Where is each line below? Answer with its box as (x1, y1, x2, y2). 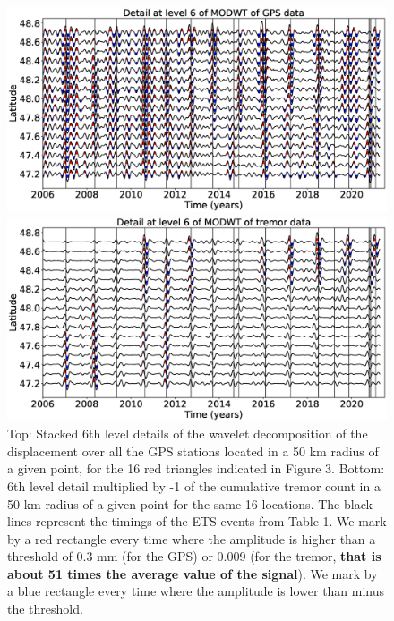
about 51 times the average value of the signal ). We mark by (7, 564, 378, 583)
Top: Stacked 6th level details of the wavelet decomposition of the (7, 424, 368, 443)
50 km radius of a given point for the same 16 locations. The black (7, 494, 373, 513)
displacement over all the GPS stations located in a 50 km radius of (7, 441, 379, 460)
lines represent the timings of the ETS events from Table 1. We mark (7, 512, 387, 531)
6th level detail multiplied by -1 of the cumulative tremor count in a (7, 476, 381, 495)
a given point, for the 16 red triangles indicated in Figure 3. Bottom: (7, 459, 385, 478)
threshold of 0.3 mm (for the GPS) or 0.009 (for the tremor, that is (7, 547, 381, 566)
